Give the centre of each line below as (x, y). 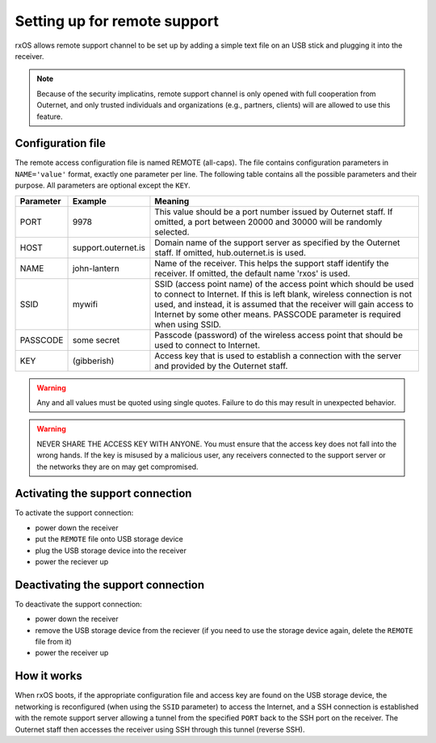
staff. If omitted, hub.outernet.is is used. (231, 252)
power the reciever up (72, 561)
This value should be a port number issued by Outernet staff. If (274, 212)
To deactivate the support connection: (79, 604)
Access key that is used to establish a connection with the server (278, 356)
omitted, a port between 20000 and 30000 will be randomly (268, 222)
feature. (50, 116)
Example (89, 201)
